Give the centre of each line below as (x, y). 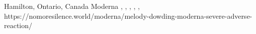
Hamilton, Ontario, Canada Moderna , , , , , (72, 6)
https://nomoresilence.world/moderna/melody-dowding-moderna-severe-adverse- (128, 16)
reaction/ (18, 25)
